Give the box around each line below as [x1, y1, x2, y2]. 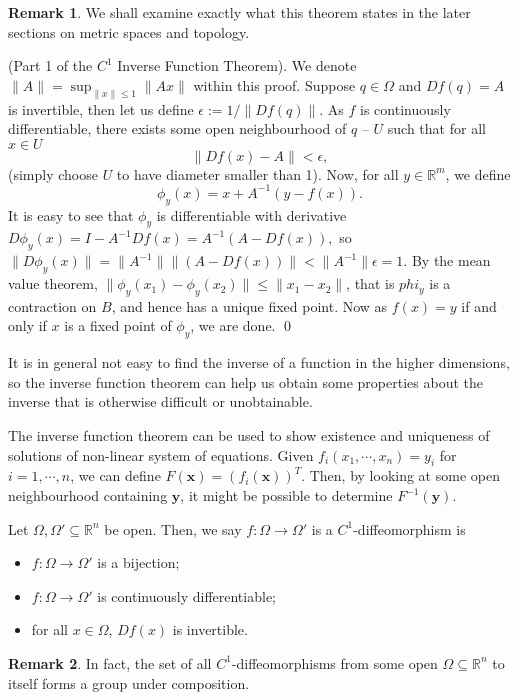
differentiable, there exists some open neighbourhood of [8, 118, 347, 139]
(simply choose [8, 163, 98, 184]
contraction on [8, 295, 97, 316]
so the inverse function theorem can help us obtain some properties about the [8, 371, 483, 392]
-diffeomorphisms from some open [231, 652, 438, 673]
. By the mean [403, 250, 491, 271]
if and [461, 295, 497, 316]
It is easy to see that [8, 204, 134, 225]
